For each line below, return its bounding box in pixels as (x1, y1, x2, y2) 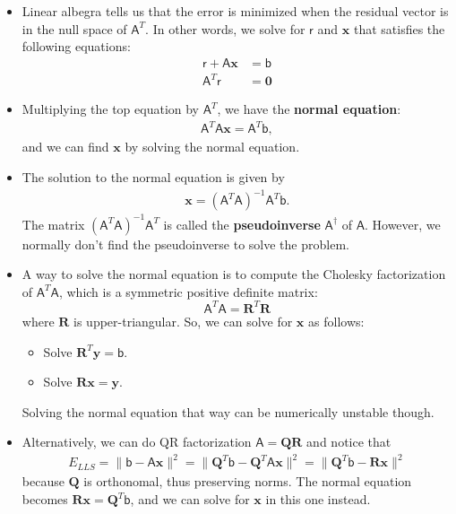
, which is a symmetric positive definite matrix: (58, 282, 318, 301)
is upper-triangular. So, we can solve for (73, 311, 293, 330)
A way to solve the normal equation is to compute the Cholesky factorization (22, 265, 446, 283)
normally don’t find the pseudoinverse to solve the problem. (22, 234, 349, 253)
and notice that (306, 432, 391, 451)
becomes (22, 490, 68, 509)
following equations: (22, 37, 131, 56)
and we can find (22, 137, 109, 156)
